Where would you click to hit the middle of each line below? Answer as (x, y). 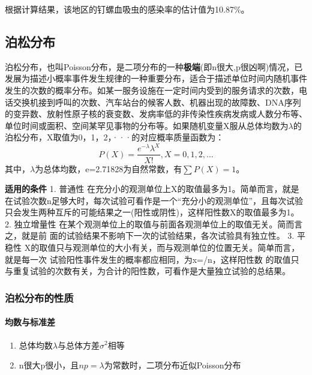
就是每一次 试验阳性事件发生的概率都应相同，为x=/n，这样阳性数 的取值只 (152, 259)
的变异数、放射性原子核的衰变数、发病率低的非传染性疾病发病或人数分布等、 (156, 114)
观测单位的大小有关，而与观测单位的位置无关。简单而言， (186, 247)
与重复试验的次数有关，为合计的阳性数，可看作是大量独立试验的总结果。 (148, 271)
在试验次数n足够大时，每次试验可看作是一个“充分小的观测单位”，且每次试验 (154, 200)
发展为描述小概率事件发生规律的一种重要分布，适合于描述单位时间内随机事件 (156, 78)
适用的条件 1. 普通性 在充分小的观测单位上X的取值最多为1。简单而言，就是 (152, 189)
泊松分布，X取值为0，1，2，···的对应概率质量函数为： (115, 137)
